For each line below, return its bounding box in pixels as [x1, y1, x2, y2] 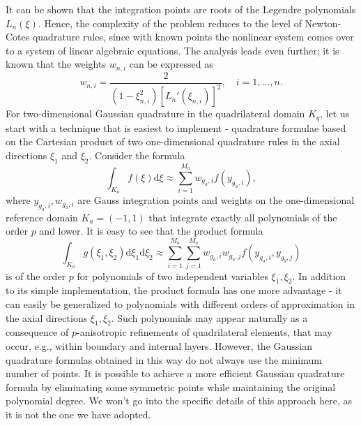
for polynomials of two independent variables [77, 268, 268, 283]
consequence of [6, 325, 69, 339]
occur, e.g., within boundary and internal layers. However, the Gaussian [6, 338, 313, 353]
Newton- [305, 15, 341, 30]
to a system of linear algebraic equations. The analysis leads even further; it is [6, 43, 339, 57]
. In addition [292, 268, 346, 283]
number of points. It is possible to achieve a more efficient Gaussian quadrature [6, 366, 345, 381]
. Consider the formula [89, 147, 185, 162]
